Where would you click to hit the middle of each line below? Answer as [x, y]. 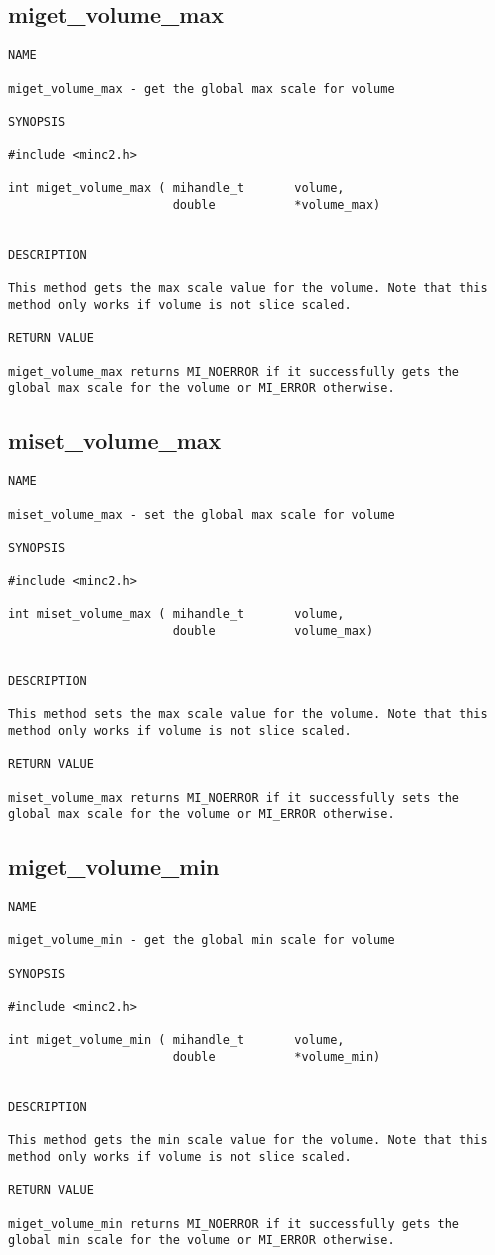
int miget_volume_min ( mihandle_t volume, [176, 1040]
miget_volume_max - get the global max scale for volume [201, 88]
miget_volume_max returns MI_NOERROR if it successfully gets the [234, 371]
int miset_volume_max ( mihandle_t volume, [176, 614]
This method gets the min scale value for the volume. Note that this [248, 1140]
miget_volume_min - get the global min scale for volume [201, 940]
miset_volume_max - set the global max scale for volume [201, 514]
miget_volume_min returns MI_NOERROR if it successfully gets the [234, 1223]
